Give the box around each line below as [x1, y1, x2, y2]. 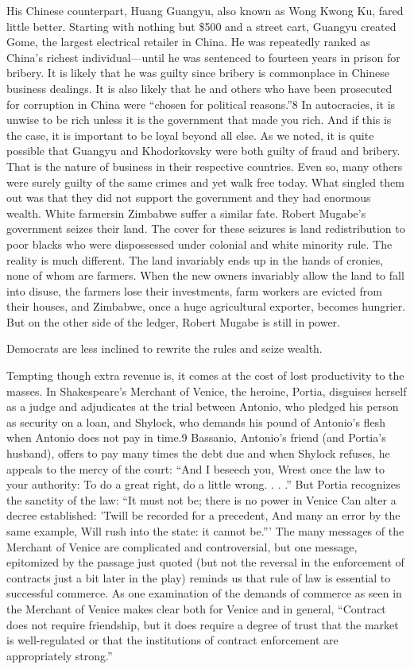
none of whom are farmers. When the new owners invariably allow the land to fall [6, 267, 404, 284]
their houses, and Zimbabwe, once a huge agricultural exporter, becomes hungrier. [6, 298, 406, 315]
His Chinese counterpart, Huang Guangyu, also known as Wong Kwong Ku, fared [6, 2, 404, 18]
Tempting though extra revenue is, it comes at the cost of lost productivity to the [6, 367, 404, 384]
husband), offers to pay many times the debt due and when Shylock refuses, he [6, 445, 390, 462]
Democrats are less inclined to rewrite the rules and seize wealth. [6, 340, 323, 357]
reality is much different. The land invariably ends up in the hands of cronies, [6, 251, 384, 268]
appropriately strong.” [6, 647, 113, 663]
